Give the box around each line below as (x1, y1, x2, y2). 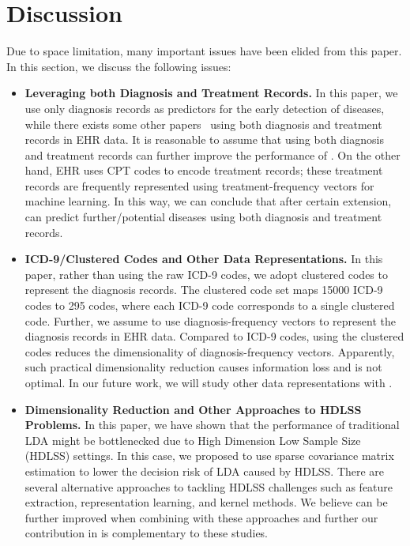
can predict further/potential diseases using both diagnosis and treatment (24, 209, 382, 225)
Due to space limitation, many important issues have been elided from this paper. (6, 43, 402, 59)
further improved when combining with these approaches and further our (24, 509, 378, 525)
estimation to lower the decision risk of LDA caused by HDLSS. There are (24, 462, 385, 479)
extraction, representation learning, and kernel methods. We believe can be (24, 494, 388, 510)
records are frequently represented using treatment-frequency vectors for (24, 177, 374, 194)
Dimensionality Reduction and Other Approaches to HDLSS (24, 401, 362, 417)
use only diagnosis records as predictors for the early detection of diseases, (24, 100, 385, 116)
